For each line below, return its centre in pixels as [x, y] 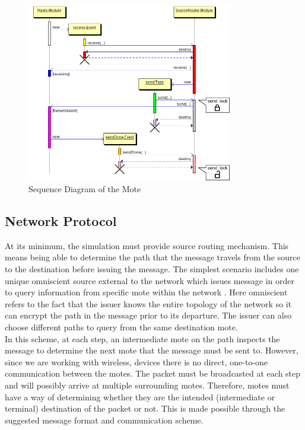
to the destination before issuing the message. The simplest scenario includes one [152, 268]
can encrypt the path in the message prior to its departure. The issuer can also [148, 315]
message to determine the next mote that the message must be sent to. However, [152, 350]
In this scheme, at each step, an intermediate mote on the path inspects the [142, 338]
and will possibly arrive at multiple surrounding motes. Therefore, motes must [147, 385]
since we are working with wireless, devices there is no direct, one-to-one [136, 361]
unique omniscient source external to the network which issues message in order [150, 280]
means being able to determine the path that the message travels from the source [152, 257]
